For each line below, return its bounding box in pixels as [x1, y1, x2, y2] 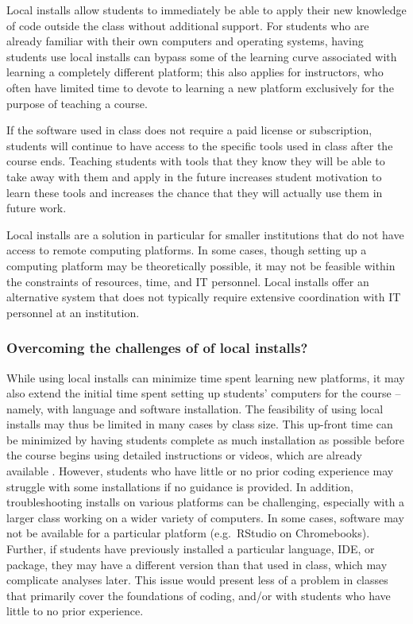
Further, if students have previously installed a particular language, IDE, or [6, 541, 375, 557]
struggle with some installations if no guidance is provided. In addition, [6, 478, 353, 494]
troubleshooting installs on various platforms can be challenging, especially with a [6, 494, 405, 510]
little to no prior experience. [6, 603, 144, 619]
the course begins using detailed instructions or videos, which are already [6, 447, 362, 463]
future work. [6, 200, 67, 216]
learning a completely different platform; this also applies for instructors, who [6, 64, 384, 80]
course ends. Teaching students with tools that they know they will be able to [6, 153, 385, 169]
